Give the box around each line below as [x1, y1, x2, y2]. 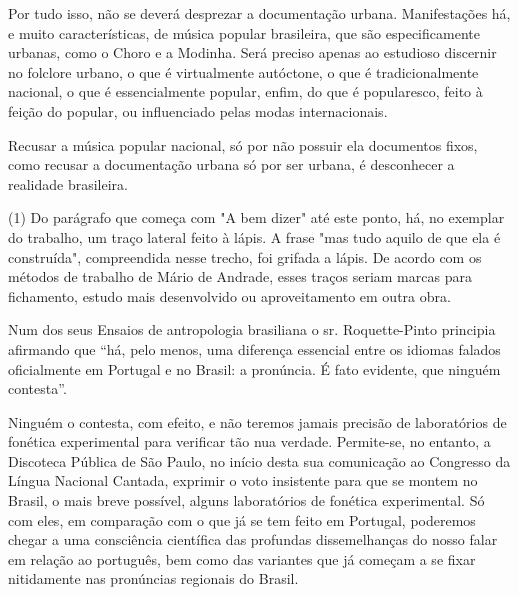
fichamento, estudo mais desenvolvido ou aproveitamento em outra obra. [8, 285, 451, 306]
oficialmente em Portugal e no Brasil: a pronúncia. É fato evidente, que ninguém [8, 358, 501, 379]
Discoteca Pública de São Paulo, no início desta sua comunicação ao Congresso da [8, 450, 511, 471]
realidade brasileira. [8, 173, 128, 194]
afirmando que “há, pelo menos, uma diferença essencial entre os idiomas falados [8, 338, 501, 359]
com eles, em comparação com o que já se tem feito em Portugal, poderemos [8, 509, 476, 530]
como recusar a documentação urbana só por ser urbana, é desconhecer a [8, 154, 455, 175]
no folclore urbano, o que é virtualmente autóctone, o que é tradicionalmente [8, 61, 479, 82]
